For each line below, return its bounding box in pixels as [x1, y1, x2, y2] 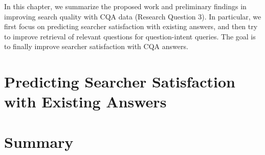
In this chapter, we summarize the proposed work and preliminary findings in [4, 1, 247, 11]
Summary [4, 131, 74, 152]
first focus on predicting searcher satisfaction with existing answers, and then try [4, 21, 258, 32]
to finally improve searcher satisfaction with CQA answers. [4, 41, 188, 52]
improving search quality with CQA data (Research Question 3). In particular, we [4, 11, 261, 21]
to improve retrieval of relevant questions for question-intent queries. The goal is [4, 31, 256, 41]
